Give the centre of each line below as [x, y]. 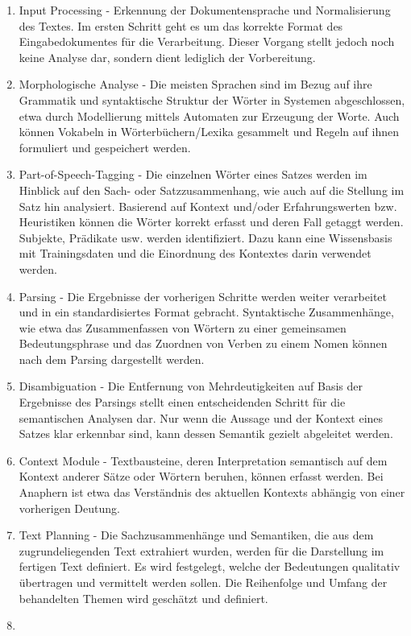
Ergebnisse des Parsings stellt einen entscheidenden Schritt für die [182, 402]
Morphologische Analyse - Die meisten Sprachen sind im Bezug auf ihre [195, 84]
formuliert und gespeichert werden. [105, 147]
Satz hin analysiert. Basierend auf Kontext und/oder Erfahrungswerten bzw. [208, 206]
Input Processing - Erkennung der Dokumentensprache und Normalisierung [205, 10]
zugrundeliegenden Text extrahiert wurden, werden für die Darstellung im [201, 550]
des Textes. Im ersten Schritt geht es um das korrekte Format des [181, 25]
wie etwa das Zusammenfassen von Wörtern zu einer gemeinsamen [183, 327]
